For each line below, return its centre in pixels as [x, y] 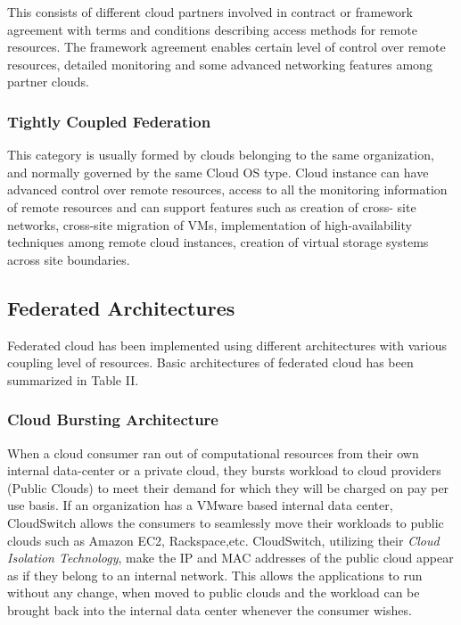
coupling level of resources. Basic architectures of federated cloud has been [210, 362]
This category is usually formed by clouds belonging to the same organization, [221, 155]
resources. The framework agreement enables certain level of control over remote [226, 47]
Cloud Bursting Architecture [113, 419]
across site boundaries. [69, 259]
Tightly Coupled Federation [109, 121]
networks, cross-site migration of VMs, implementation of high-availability [210, 224]
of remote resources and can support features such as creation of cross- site [212, 206]
